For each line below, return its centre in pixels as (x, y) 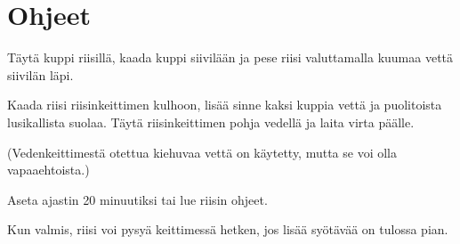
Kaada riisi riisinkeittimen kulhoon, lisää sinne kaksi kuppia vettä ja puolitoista (225, 105)
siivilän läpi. (40, 74)
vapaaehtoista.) (48, 170)
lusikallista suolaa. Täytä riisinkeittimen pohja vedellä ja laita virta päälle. (211, 122)
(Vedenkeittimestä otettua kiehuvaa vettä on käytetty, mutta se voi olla (202, 152)
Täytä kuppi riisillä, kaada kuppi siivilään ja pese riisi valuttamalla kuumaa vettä (230, 57)
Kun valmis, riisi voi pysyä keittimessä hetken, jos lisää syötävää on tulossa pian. (228, 229)
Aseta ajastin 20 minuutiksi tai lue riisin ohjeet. (137, 199)
